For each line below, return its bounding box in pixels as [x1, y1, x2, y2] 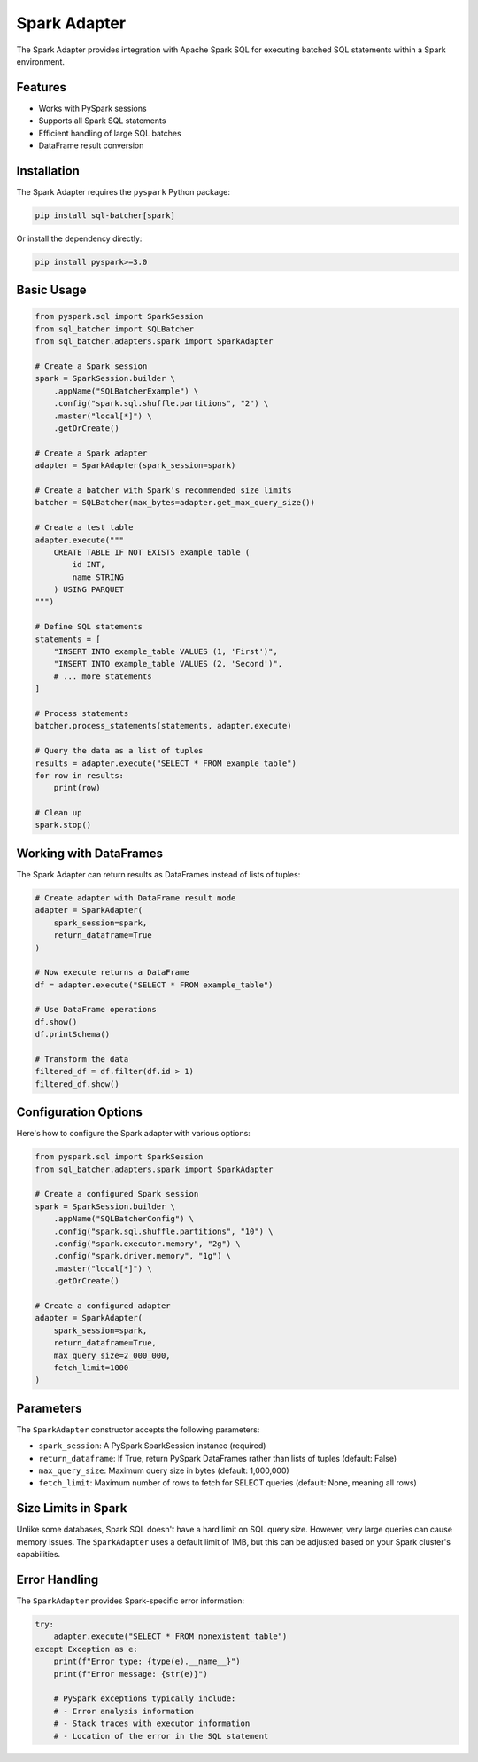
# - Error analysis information [53, 1706, 195, 1716]
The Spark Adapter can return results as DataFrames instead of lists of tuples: [16, 869, 301, 879]
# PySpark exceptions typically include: [53, 1694, 236, 1704]
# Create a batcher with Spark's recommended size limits [35, 485, 292, 495]
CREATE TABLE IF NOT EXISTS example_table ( [53, 547, 251, 557]
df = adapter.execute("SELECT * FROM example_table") [35, 979, 274, 990]
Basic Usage [16, 283, 87, 298]
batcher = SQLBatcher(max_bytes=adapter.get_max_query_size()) [35, 497, 316, 508]
